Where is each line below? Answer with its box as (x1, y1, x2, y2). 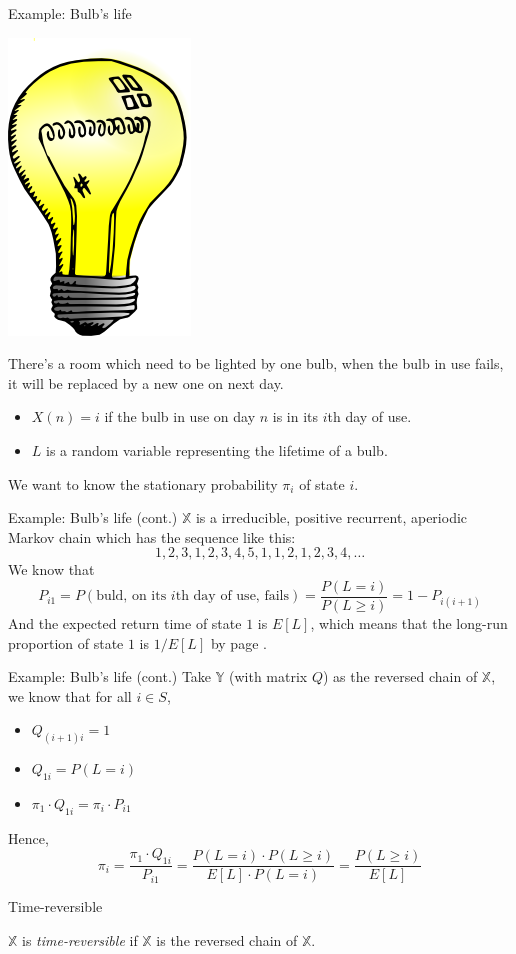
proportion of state (8, 632, 124, 653)
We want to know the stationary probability (8, 473, 278, 494)
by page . (210, 632, 267, 653)
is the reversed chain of (156, 929, 298, 950)
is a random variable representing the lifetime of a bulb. (46, 439, 388, 460)
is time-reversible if (22, 929, 138, 950)
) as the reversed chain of (322, 666, 478, 687)
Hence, (8, 827, 49, 848)
